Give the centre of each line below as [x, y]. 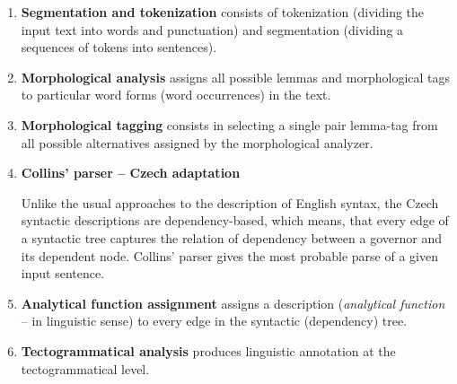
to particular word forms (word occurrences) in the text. [176, 95]
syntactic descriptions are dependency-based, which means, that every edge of [235, 220]
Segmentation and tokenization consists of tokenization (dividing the [223, 12]
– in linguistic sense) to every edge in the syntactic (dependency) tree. [214, 321]
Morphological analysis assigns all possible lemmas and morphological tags [236, 77]
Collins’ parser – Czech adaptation [131, 173]
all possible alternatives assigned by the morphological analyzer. [197, 142]
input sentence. [63, 273]
